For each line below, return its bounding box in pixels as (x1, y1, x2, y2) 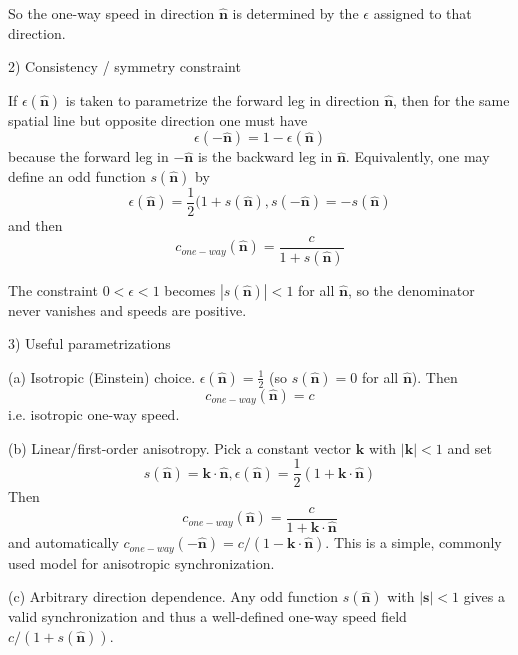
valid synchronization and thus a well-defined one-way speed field (8, 606, 407, 627)
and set (447, 437, 492, 458)
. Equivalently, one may (345, 146, 490, 167)
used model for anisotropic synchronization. (8, 552, 275, 573)
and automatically (8, 532, 119, 553)
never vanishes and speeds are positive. (8, 299, 247, 320)
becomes (164, 279, 216, 300)
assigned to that (373, 3, 472, 23)
